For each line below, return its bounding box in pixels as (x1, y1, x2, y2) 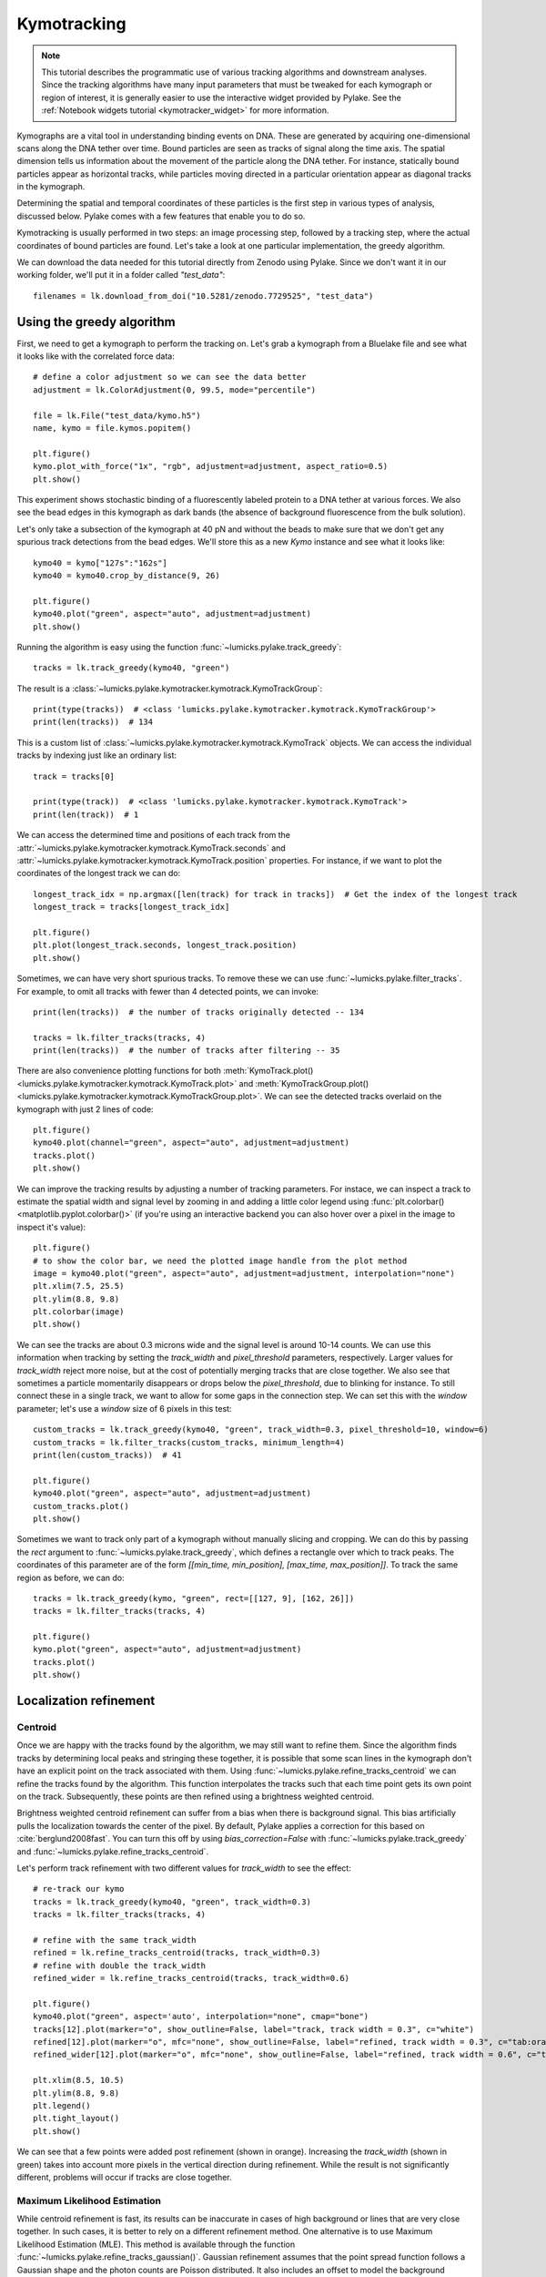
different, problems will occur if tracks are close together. (16, 2171, 232, 2182)
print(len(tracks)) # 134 (33, 717, 154, 728)
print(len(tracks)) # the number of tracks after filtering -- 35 (33, 1046, 340, 1056)
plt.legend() (33, 2100, 91, 2110)
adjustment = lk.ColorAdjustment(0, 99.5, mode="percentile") (33, 384, 317, 395)
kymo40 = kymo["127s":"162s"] (33, 557, 168, 568)
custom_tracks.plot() (33, 1501, 129, 1511)
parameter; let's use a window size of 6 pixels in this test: (16, 1403, 232, 1414)
